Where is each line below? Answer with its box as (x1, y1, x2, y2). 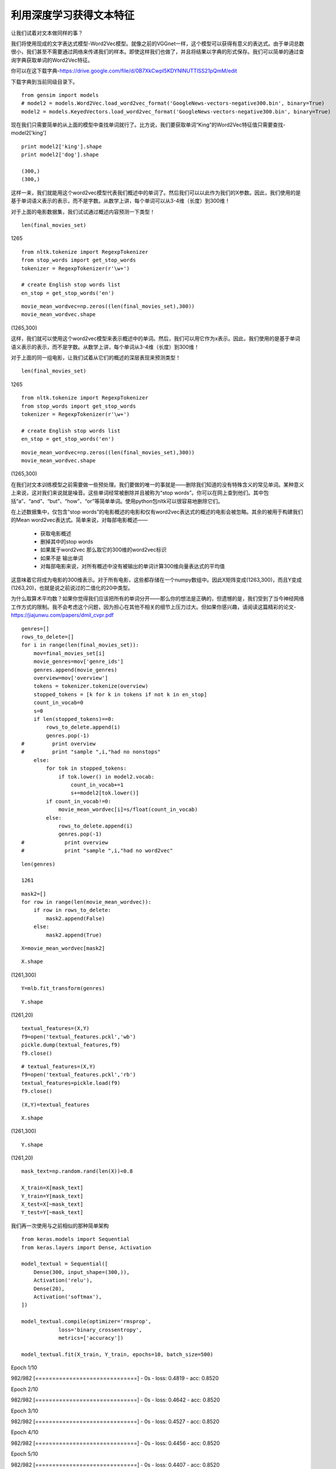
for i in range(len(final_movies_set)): (21, 642, 139, 649)
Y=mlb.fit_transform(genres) (21, 985, 105, 992)
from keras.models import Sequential (21, 1236, 130, 1243)
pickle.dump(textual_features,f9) (21, 1042, 120, 1048)
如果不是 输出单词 (40, 554, 83, 561)
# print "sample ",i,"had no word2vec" (21, 847, 173, 854)
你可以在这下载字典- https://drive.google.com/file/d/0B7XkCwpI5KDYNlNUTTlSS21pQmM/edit (11, 68, 237, 75)
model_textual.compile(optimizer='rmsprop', (21, 1318, 152, 1325)
